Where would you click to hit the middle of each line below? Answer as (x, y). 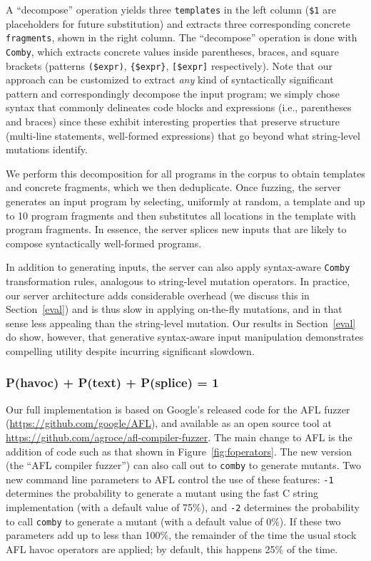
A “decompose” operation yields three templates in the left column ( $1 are (171, 9)
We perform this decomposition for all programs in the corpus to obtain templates (185, 173)
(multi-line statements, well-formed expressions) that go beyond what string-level (183, 135)
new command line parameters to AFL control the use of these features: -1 (170, 479)
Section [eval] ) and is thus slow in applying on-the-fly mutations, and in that (174, 309)
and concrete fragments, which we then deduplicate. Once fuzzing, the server (173, 187)
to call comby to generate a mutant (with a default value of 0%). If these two (173, 521)
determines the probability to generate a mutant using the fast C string (162, 493)
